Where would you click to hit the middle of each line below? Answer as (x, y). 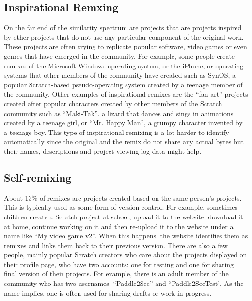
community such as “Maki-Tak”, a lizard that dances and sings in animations (119, 113)
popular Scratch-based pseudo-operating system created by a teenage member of (123, 84)
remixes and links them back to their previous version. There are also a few (116, 245)
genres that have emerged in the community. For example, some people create (119, 56)
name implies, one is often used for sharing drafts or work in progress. (108, 293)
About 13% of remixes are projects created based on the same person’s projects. (123, 197)
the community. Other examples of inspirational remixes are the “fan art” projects (126, 94)
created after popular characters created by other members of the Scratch (113, 103)
